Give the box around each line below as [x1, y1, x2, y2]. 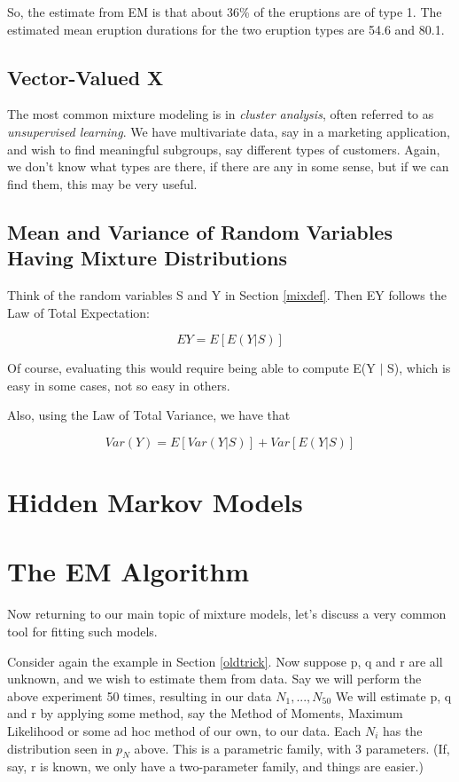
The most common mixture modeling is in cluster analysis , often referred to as [7, 105, 434, 123]
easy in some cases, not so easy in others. [7, 375, 230, 394]
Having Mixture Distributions [7, 244, 287, 272]
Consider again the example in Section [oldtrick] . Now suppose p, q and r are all [7, 652, 443, 670]
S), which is [387, 359, 451, 377]
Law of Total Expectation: [7, 303, 151, 321]
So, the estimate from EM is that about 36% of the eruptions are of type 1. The [7, 3, 442, 20]
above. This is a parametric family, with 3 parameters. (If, [134, 739, 450, 757]
